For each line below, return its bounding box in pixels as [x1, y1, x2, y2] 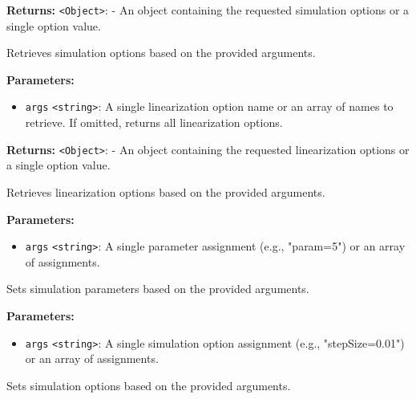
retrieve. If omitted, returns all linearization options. [25, 114, 283, 131]
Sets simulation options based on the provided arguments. [6, 377, 291, 393]
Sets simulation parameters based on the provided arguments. [6, 280, 309, 297]
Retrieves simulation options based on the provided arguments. [6, 44, 316, 61]
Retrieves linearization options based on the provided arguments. [6, 183, 325, 200]
